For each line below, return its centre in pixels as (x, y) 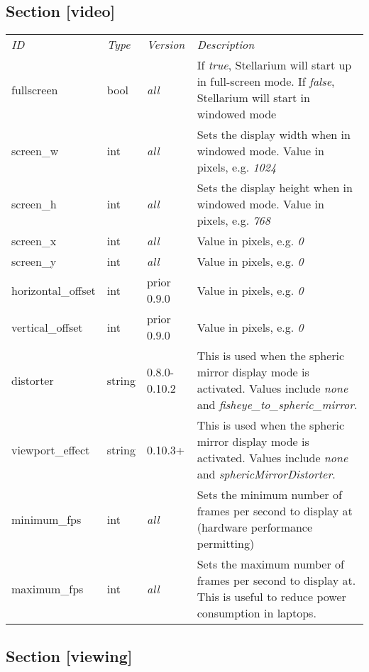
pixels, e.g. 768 (233, 220)
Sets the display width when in (274, 135)
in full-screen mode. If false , (266, 82)
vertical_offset (47, 327)
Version (166, 45)
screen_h (34, 204)
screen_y (34, 262)
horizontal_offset (54, 290)
